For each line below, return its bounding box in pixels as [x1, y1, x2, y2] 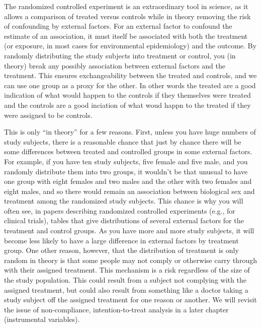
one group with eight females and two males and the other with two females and [4, 176, 252, 186]
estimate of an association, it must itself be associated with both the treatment [4, 30, 248, 41]
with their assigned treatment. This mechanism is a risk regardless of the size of [4, 265, 250, 275]
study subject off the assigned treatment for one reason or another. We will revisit [4, 294, 257, 305]
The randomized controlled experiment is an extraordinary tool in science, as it [4, 1, 248, 11]
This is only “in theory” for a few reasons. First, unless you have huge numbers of [4, 126, 256, 137]
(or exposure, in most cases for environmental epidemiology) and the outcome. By [4, 40, 256, 51]
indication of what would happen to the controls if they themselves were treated [4, 90, 251, 100]
